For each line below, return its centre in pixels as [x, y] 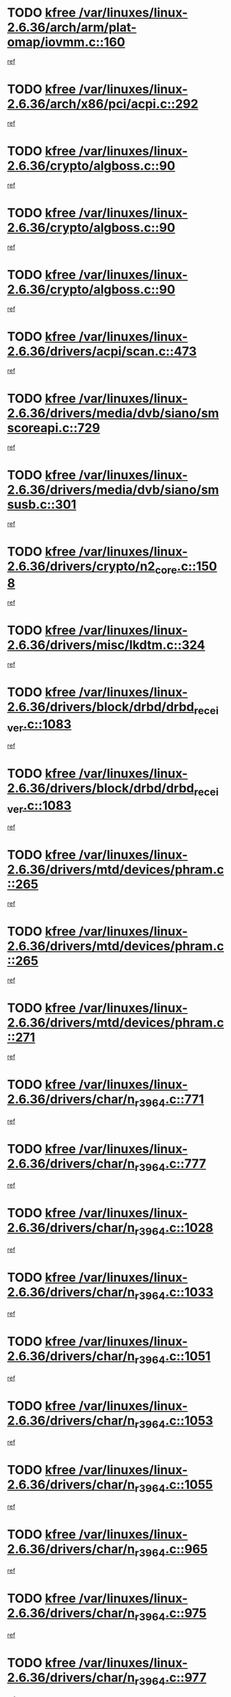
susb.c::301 [42, 504]
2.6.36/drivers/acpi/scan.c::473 [102, 351]
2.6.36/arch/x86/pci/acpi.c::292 [103, 104]
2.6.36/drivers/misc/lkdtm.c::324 [106, 645]
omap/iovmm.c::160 [66, 42]
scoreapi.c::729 [54, 428]
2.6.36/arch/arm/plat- [72, 27]
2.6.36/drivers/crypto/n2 [81, 566]
